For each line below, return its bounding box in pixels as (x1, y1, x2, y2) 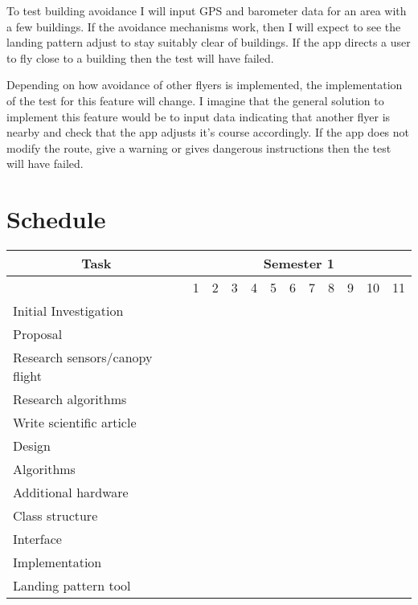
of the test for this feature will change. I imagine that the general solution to (6, 92, 384, 108)
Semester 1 (263, 254, 334, 273)
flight (13, 366, 43, 386)
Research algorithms (13, 390, 127, 409)
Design (13, 436, 51, 456)
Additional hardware (13, 483, 129, 502)
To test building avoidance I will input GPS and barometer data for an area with (6, 2, 407, 18)
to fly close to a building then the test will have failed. (6, 49, 274, 66)
